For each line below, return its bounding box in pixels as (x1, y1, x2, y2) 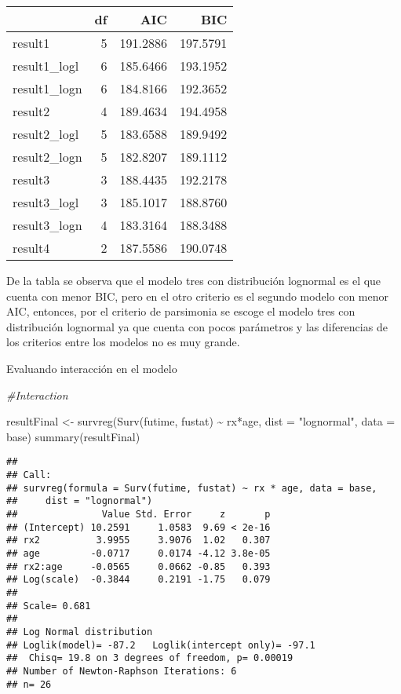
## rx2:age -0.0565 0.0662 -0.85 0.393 (6, 561, 271, 572)
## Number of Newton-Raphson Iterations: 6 (6, 665, 237, 677)
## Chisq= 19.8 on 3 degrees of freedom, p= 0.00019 (6, 652, 293, 664)
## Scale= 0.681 (6, 600, 91, 612)
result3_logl (13, 193, 79, 211)
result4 (13, 239, 50, 257)
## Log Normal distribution (6, 626, 153, 637)
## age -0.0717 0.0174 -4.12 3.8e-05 (6, 547, 271, 559)
